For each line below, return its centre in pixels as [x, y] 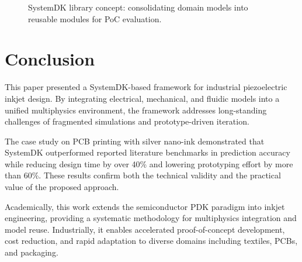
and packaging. [32, 252]
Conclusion [50, 59]
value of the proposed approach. [62, 187]
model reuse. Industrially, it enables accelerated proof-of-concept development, [145, 229]
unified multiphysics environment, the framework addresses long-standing [136, 110]
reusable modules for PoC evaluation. [95, 18]
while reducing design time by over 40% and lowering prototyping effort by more [149, 163]
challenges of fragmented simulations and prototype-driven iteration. [127, 121]
